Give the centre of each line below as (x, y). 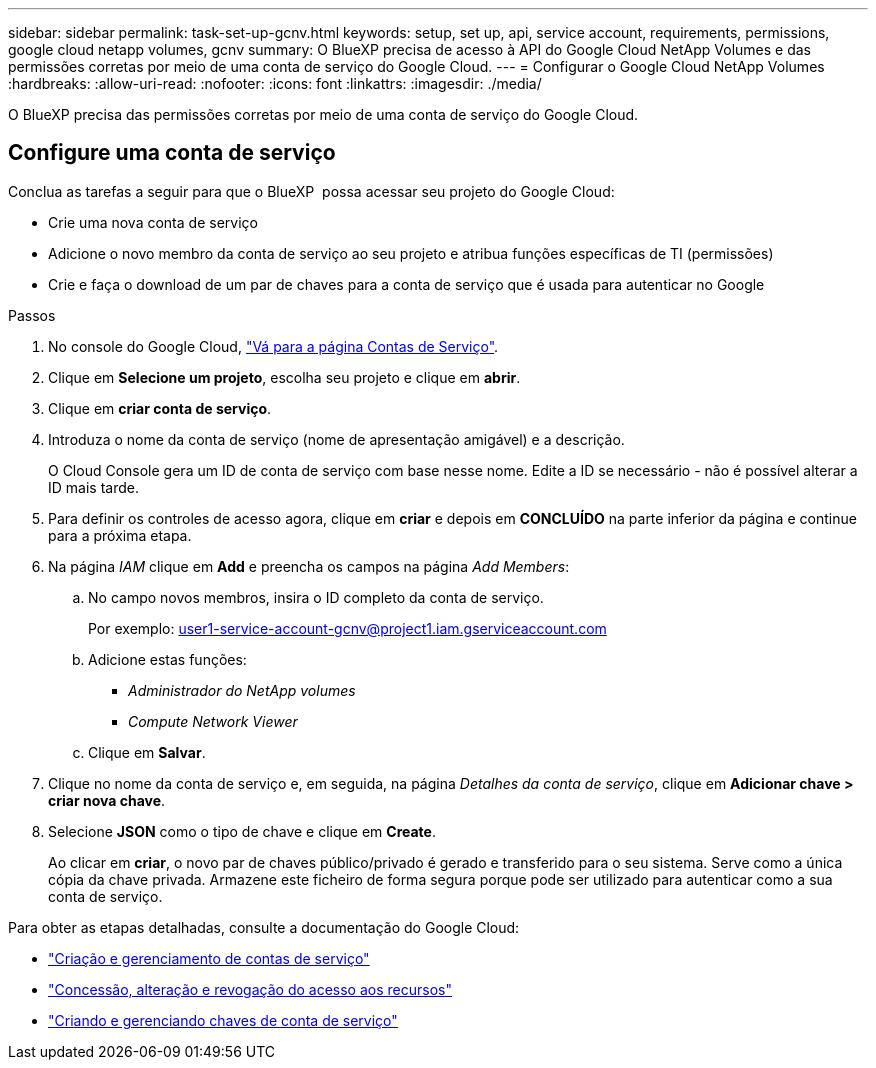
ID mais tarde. (93, 487)
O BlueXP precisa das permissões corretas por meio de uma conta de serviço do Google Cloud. (323, 114)
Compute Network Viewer (213, 721)
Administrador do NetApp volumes (242, 690)
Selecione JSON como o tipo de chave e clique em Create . (242, 831)
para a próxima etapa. (120, 535)
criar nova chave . (107, 800)
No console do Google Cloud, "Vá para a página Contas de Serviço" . (273, 346)
